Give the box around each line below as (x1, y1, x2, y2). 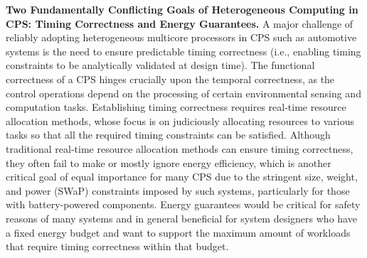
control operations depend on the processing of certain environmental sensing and (6, 85, 361, 100)
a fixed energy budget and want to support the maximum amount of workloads (6, 225, 351, 240)
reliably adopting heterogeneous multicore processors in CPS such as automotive (6, 30, 357, 45)
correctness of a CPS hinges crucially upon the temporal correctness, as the (6, 71, 335, 86)
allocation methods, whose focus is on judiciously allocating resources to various (6, 113, 354, 128)
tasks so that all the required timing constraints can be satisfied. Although (6, 127, 331, 142)
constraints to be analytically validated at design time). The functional (6, 58, 315, 72)
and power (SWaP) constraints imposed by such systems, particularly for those (6, 183, 350, 198)
